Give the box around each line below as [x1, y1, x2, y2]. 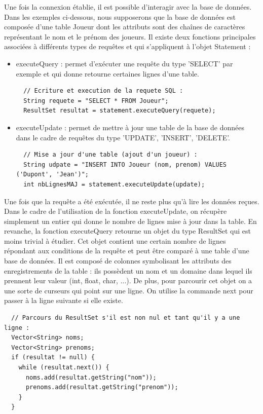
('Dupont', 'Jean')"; [16, 171, 89, 178]
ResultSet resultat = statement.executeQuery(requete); [23, 107, 216, 115]
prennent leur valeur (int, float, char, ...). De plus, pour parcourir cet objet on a [4, 275, 252, 286]
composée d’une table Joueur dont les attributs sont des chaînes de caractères [4, 21, 245, 32]
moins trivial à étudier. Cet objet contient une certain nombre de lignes [4, 235, 226, 246]
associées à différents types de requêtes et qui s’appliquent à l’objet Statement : [4, 41, 251, 52]
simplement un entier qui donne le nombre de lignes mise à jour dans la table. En [4, 215, 257, 226]
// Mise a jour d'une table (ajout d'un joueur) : [23, 151, 198, 159]
